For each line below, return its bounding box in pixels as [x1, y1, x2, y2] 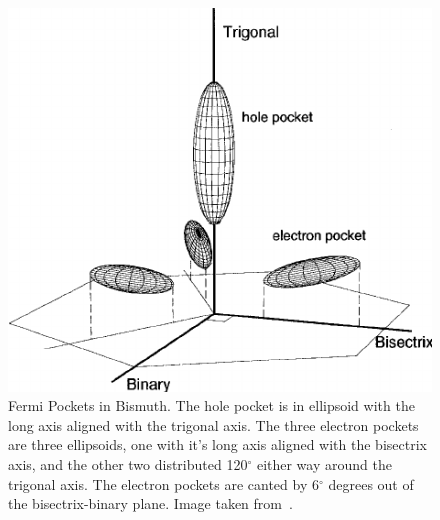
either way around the [256, 454, 392, 475]
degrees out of [328, 473, 414, 494]
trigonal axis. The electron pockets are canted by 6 [8, 473, 319, 494]
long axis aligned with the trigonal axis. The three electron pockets [8, 414, 419, 435]
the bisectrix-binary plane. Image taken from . [8, 493, 293, 514]
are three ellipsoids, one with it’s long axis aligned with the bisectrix [8, 434, 427, 455]
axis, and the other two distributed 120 [8, 454, 248, 475]
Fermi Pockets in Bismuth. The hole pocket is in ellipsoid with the [8, 395, 415, 416]
